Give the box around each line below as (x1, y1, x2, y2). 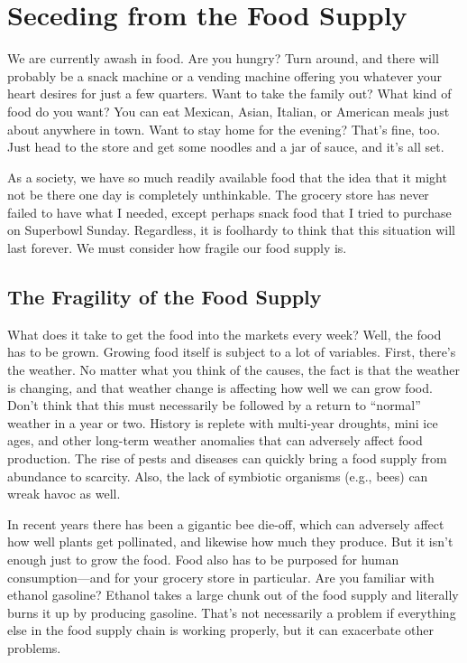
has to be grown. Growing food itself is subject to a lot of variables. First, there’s (7, 342, 456, 361)
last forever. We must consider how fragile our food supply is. (7, 238, 347, 257)
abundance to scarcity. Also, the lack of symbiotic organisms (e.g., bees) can (7, 466, 428, 485)
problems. (7, 638, 61, 657)
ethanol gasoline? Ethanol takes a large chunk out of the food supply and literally (7, 585, 459, 604)
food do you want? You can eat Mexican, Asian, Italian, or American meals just (7, 101, 450, 120)
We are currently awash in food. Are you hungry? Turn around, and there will (7, 49, 439, 68)
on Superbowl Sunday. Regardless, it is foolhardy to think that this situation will (7, 220, 456, 239)
